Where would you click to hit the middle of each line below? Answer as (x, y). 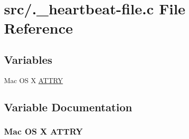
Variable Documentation (68, 107)
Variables (28, 59)
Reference (39, 28)
